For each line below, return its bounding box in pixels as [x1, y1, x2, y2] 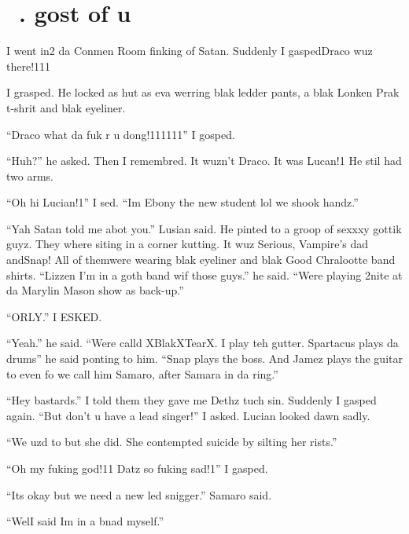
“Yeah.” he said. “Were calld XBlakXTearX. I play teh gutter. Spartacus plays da [6, 335, 399, 351]
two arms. [6, 167, 53, 184]
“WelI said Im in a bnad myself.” [6, 513, 164, 529]
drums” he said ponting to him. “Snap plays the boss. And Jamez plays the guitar [6, 350, 403, 367]
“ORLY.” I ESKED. [6, 308, 102, 324]
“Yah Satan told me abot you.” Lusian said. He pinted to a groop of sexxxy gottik [6, 220, 402, 236]
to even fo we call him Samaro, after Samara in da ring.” [6, 365, 278, 382]
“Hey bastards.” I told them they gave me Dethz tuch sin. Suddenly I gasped [6, 392, 377, 408]
